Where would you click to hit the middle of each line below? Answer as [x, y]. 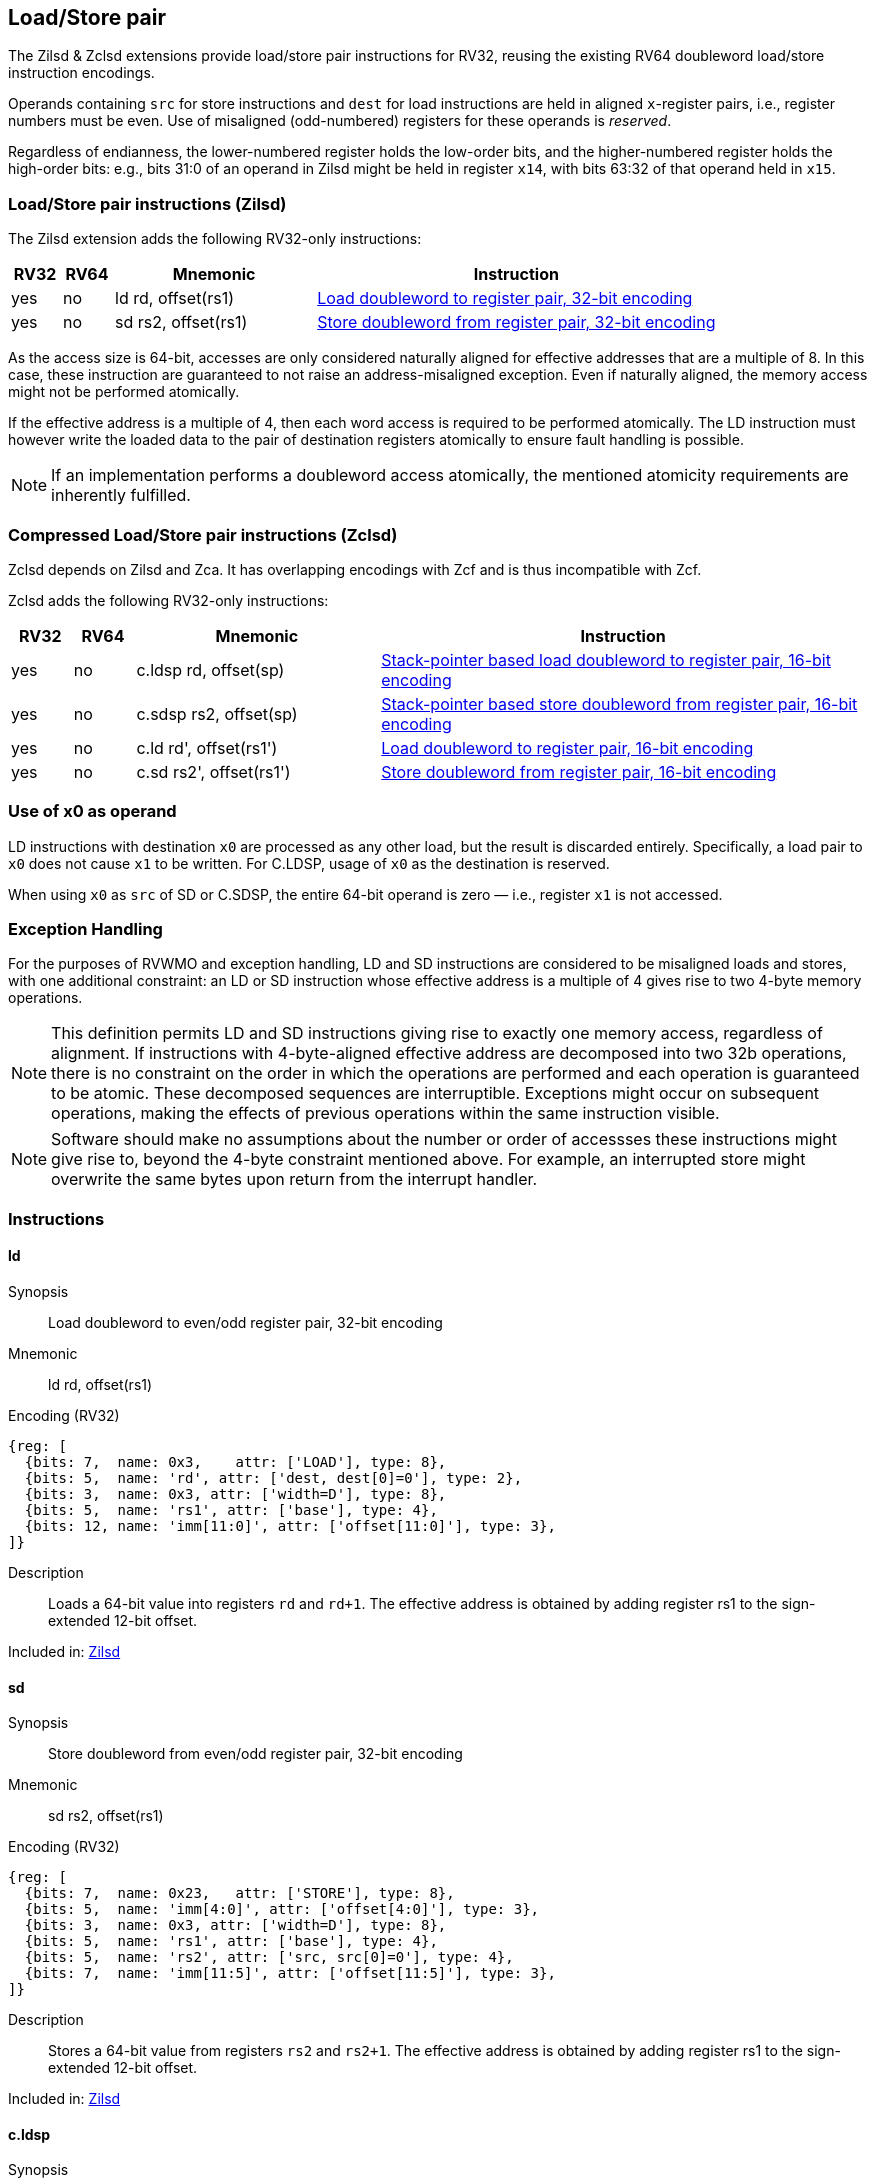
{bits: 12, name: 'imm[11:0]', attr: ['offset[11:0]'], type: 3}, [290, 1526]
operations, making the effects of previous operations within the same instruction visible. [385, 1113]
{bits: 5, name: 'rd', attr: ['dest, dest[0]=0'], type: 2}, [273, 1478]
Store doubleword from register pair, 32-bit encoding [516, 322]
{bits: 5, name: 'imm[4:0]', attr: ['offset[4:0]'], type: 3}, [282, 1909]
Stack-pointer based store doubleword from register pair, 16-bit [619, 703]
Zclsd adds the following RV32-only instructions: [168, 600]
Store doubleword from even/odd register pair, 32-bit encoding [255, 1754]
